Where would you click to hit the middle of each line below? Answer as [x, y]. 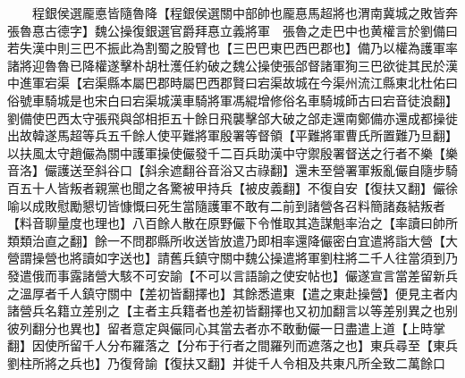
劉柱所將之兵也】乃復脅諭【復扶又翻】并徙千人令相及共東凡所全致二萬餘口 [226, 362]
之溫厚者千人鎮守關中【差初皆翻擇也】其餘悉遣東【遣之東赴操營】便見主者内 [232, 293]
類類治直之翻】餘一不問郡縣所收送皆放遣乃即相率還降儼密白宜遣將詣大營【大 [232, 240]
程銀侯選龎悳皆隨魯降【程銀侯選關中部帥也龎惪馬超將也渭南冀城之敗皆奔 [245, 13]
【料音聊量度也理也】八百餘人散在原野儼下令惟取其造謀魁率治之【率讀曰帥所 [232, 223]
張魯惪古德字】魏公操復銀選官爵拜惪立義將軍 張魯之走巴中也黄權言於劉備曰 [232, 30]
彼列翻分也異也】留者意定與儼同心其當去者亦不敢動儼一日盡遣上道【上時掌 [226, 328]
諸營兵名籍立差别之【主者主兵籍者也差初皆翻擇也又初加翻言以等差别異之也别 [232, 311]
